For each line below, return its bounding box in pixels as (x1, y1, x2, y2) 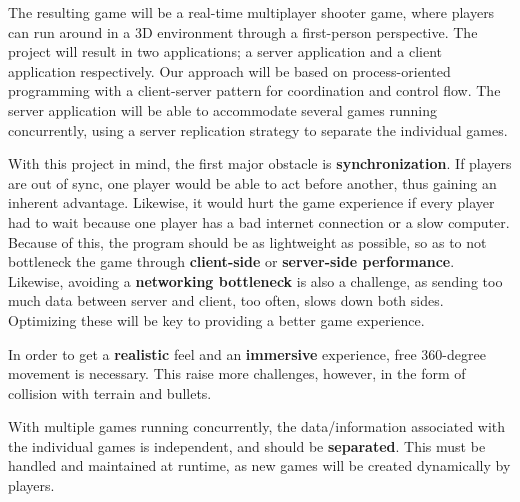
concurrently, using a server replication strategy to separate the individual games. (8, 119, 508, 140)
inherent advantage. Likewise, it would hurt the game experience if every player (8, 192, 495, 213)
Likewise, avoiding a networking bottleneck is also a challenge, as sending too (8, 270, 503, 291)
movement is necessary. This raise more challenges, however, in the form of (8, 363, 466, 384)
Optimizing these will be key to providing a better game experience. (8, 309, 425, 330)
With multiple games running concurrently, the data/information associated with (8, 416, 506, 437)
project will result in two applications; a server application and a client (8, 41, 443, 62)
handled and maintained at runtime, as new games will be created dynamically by (8, 455, 511, 476)
